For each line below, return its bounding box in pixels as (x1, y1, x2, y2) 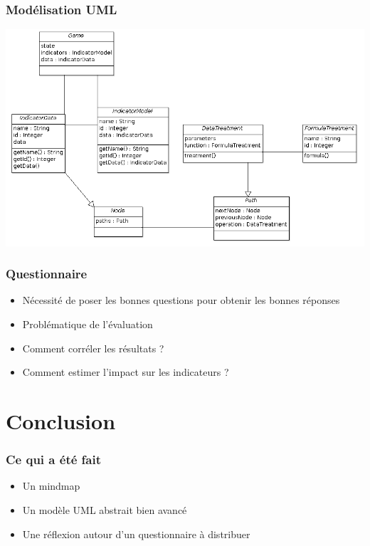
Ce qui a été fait (6, 451, 101, 468)
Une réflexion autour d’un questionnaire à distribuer (22, 526, 250, 541)
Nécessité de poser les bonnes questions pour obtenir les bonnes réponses (22, 293, 340, 308)
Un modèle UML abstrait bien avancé (22, 502, 187, 517)
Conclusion (6, 406, 116, 435)
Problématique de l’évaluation (22, 316, 153, 331)
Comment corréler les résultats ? (22, 340, 164, 355)
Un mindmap (22, 478, 80, 493)
